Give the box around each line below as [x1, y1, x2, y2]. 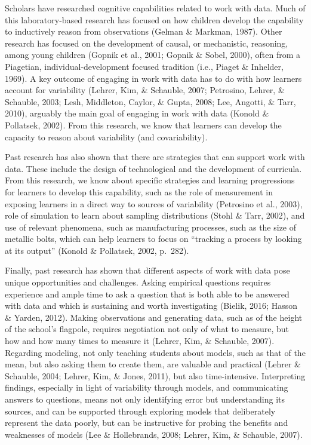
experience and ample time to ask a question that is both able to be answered [5, 287, 290, 300]
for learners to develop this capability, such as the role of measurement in [5, 185, 273, 198]
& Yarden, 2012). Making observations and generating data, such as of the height [5, 311, 303, 323]
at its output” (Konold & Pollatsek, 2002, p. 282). [5, 244, 189, 256]
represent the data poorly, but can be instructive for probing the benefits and [5, 416, 288, 429]
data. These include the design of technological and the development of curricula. [5, 162, 302, 174]
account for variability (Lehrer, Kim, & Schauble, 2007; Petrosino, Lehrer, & [5, 84, 285, 96]
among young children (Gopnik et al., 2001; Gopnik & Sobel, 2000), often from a [5, 48, 300, 61]
